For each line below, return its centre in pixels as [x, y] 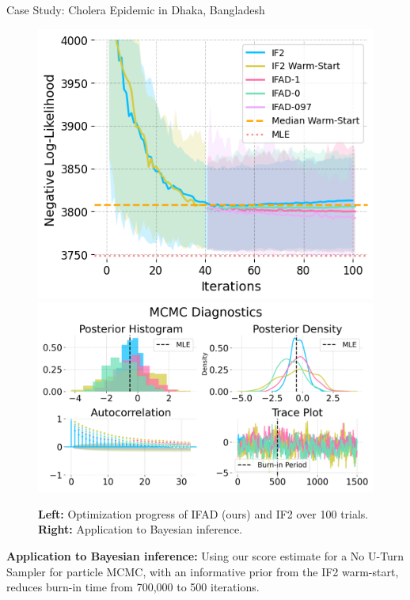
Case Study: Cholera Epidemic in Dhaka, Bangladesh [136, 9]
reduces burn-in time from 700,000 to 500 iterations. [133, 587]
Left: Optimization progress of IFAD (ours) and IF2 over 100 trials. [203, 513]
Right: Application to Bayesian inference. [140, 529]
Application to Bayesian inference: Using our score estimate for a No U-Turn [205, 555]
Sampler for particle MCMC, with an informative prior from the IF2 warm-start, [203, 571]
